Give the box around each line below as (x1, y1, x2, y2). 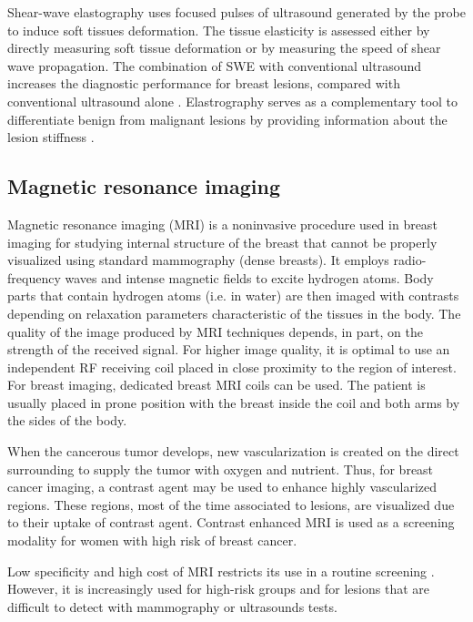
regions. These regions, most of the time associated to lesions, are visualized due (7, 495, 455, 514)
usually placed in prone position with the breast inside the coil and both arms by (7, 393, 460, 412)
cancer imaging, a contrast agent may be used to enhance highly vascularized (7, 477, 438, 496)
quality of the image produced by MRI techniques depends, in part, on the (7, 321, 424, 341)
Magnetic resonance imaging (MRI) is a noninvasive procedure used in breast (7, 214, 438, 233)
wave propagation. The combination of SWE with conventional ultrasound (7, 56, 422, 75)
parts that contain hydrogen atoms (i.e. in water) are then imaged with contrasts (7, 286, 459, 305)
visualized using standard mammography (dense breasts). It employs (7, 250, 389, 270)
